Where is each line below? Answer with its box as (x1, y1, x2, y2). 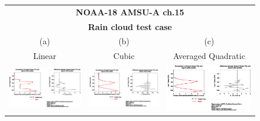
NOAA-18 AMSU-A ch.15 (76, 5, 184, 18)
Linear (33, 50, 57, 62)
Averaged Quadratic (173, 50, 245, 62)
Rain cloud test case (88, 20, 172, 32)
